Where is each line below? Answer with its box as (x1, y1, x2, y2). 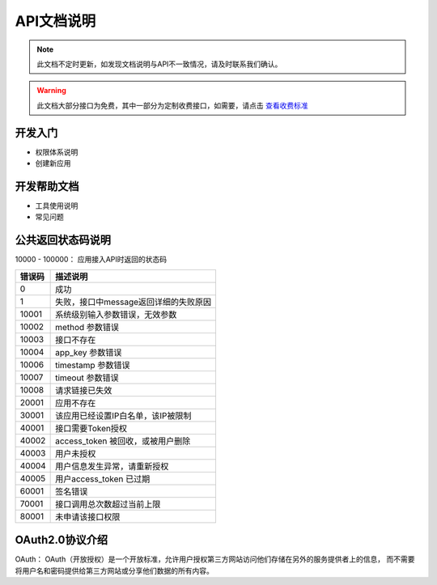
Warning (36, 86, 66, 95)
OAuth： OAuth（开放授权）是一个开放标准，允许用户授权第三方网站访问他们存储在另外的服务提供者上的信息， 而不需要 (15, 554, 415, 564)
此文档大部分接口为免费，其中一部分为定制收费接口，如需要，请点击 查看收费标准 (36, 100, 308, 110)
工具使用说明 (35, 201, 78, 210)
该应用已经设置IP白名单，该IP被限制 (55, 409, 192, 421)
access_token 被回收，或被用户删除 (55, 435, 191, 447)
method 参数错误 (55, 321, 120, 333)
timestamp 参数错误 (55, 359, 130, 371)
